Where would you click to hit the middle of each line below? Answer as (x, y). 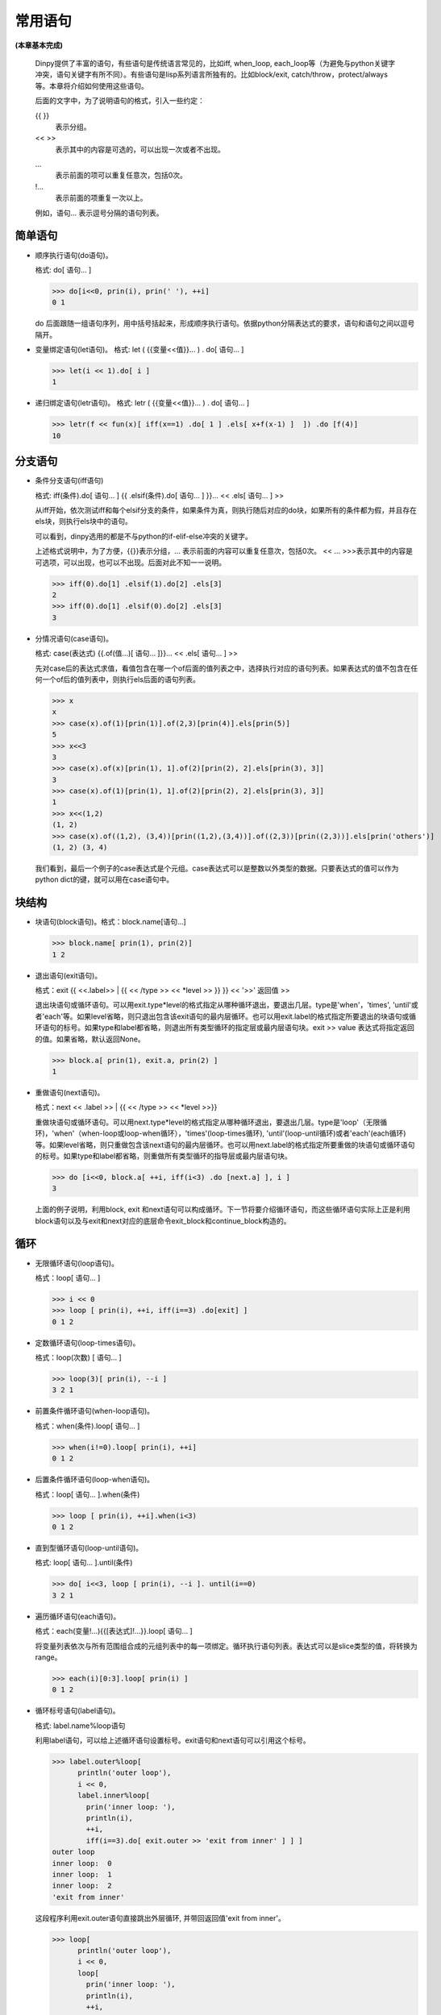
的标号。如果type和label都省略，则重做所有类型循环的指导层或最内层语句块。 (163, 1156)
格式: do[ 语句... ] (63, 269)
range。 (48, 1657)
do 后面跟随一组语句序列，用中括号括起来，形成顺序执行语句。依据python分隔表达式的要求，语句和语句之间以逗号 (225, 323)
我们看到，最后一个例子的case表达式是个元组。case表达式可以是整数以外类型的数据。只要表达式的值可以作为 (217, 868)
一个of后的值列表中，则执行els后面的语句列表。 (121, 679)
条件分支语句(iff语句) (69, 480)
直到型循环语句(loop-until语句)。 (89, 1548)
